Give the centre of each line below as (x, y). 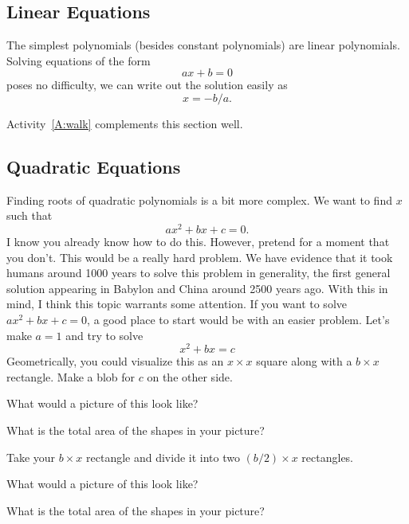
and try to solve (104, 335)
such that (29, 215)
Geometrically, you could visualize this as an (115, 361)
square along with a (304, 361)
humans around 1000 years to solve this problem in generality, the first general (199, 273)
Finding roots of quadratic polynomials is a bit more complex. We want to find (199, 199)
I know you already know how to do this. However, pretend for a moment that (198, 242)
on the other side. (190, 376)
